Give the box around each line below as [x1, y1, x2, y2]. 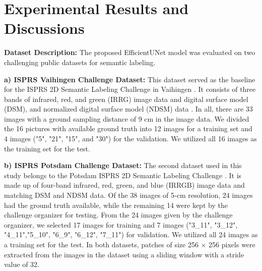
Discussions [4, 18, 85, 38]
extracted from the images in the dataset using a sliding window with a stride [4, 249, 244, 259]
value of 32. [4, 259, 39, 269]
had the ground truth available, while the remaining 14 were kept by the [4, 199, 228, 210]
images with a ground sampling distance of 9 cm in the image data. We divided [4, 113, 249, 124]
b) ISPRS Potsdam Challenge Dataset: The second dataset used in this [4, 160, 242, 171]
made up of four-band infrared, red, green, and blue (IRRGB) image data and [4, 180, 245, 190]
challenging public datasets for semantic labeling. [4, 57, 156, 67]
